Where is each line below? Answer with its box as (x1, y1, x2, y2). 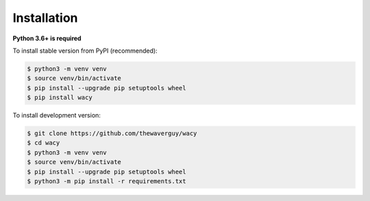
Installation (12, 10, 78, 25)
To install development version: (12, 111, 101, 120)
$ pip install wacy (27, 94, 92, 102)
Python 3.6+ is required (12, 34, 82, 42)
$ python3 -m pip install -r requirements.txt (27, 178, 186, 185)
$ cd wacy (27, 139, 60, 147)
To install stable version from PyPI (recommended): (12, 46, 158, 55)
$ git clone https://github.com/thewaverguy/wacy (27, 130, 197, 137)
